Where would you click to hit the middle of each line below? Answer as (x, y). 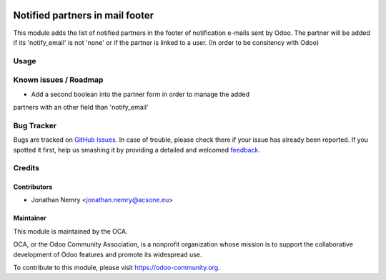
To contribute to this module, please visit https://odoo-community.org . (117, 268)
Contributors (33, 187)
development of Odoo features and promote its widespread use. (108, 254)
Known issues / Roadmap (58, 80)
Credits (26, 168)
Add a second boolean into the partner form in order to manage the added (140, 94)
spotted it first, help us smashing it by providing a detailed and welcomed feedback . (137, 150)
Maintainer (30, 218)
